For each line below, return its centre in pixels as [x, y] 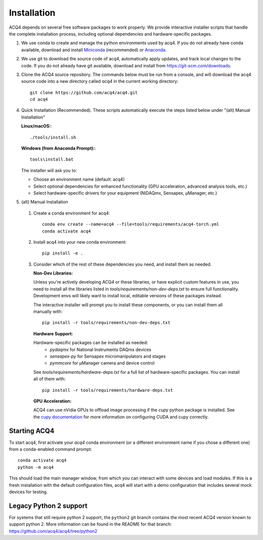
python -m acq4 [36, 467]
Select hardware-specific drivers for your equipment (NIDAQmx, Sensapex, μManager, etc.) [125, 193]
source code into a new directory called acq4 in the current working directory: [100, 81]
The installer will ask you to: [49, 170]
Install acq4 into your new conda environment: [80, 242]
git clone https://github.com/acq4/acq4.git [84, 92]
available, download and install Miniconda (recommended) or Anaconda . [94, 50]
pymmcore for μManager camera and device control [102, 363]
